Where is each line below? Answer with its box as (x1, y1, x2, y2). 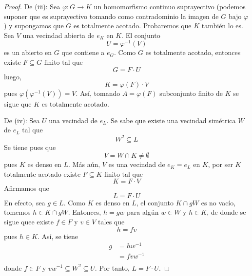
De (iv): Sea (4, 115, 40, 125)
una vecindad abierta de (22, 30, 95, 40)
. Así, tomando (76, 88, 120, 98)
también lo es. (201, 20, 243, 31)
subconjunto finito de (159, 88, 223, 98)
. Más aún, (68, 159, 100, 169)
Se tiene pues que (4, 142, 56, 152)
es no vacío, (201, 197, 236, 207)
